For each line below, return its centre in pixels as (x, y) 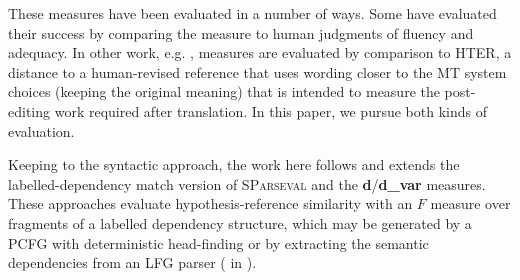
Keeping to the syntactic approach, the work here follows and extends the (234, 164)
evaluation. (41, 130)
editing (29, 110)
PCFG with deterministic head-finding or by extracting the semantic (218, 242)
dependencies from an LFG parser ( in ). (132, 262)
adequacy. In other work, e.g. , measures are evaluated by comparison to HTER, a (260, 52)
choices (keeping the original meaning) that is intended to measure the (224, 91)
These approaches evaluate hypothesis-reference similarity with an (210, 203)
